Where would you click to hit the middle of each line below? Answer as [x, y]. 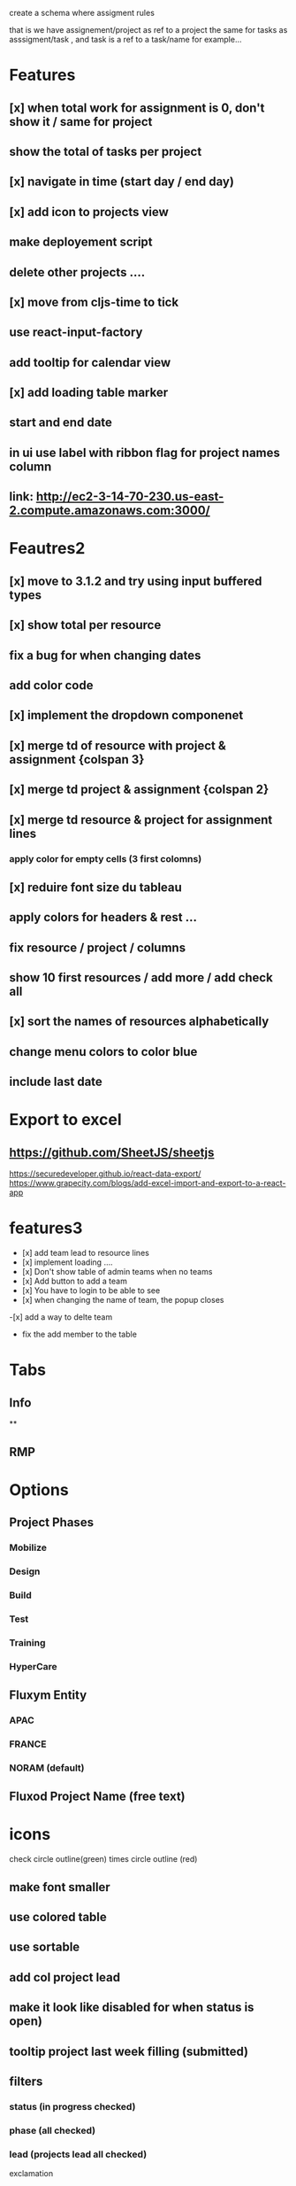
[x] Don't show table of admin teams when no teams [117, 1272]
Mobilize [28, 1547]
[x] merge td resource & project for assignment [141, 820]
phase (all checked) [53, 2130]
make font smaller [60, 1887]
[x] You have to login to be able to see [91, 1291]
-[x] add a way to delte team [61, 1317]
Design [25, 1571]
